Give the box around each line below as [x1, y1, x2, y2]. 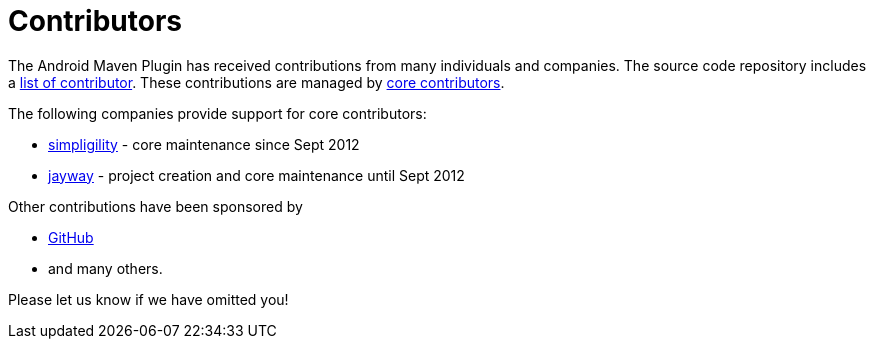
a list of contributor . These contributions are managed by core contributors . [8, 73, 505, 91]
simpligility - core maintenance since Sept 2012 [48, 135, 360, 153]
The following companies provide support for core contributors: [8, 104, 427, 122]
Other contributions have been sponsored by [8, 197, 303, 215]
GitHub [48, 228, 94, 246]
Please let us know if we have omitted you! [8, 290, 289, 308]
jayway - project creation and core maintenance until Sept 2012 [48, 166, 465, 184]
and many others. [48, 259, 163, 277]
